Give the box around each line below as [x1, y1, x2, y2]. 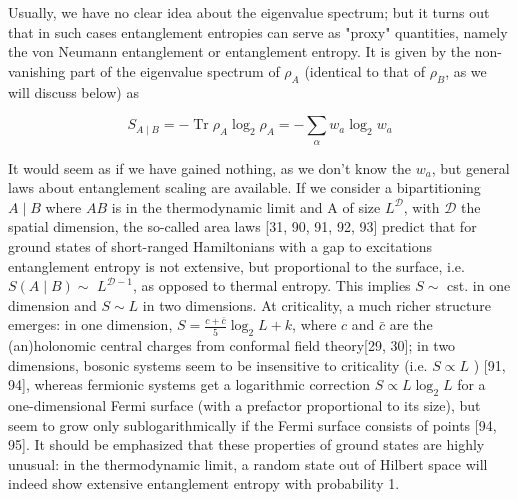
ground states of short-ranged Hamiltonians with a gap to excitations [8, 235, 433, 256]
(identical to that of [304, 60, 425, 81]
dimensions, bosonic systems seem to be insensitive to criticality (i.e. [8, 354, 428, 375]
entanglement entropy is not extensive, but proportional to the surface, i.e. [8, 255, 465, 276]
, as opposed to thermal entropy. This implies [132, 275, 411, 296]
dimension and [8, 294, 97, 315]
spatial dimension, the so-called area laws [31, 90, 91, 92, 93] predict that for [8, 216, 477, 237]
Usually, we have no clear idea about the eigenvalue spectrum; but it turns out [8, 2, 490, 22]
